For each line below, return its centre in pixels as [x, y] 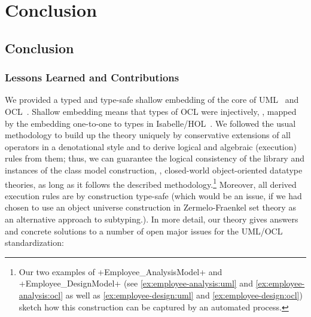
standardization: [34, 243]
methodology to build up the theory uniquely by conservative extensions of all [148, 135]
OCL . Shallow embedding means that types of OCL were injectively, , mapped [151, 111]
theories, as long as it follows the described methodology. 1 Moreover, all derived [151, 183]
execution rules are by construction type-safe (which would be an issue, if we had [153, 195]
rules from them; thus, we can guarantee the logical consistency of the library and [155, 158]
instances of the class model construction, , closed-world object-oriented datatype [154, 170]
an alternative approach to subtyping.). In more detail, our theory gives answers [152, 219]
